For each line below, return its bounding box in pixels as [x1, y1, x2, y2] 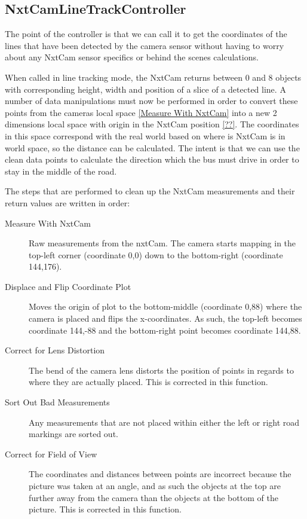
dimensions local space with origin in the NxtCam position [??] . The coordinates [5, 118, 299, 130]
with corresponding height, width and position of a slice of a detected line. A [5, 83, 286, 95]
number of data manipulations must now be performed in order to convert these [5, 94, 298, 107]
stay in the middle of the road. [5, 164, 117, 177]
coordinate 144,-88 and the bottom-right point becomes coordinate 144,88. [29, 323, 301, 336]
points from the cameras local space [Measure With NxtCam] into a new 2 [5, 106, 277, 118]
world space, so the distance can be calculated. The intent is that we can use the [5, 141, 300, 154]
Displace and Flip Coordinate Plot [5, 280, 131, 292]
